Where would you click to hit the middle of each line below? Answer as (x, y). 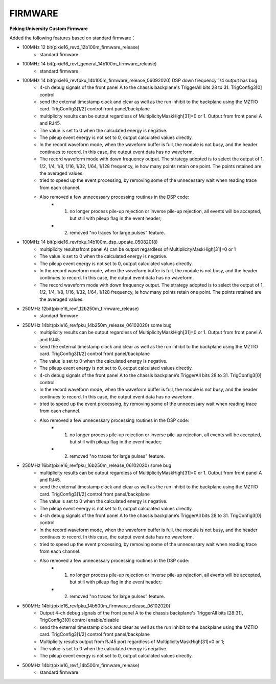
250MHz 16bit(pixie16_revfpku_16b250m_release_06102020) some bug (97, 465)
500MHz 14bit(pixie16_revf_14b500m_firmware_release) (81, 665)
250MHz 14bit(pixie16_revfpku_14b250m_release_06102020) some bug (97, 325)
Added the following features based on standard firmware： (73, 38)
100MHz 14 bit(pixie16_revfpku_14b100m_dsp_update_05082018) (90, 242)
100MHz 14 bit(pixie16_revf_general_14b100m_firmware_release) (89, 64)
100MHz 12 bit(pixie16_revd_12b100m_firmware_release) (81, 47)
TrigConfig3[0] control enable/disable (79, 620)
